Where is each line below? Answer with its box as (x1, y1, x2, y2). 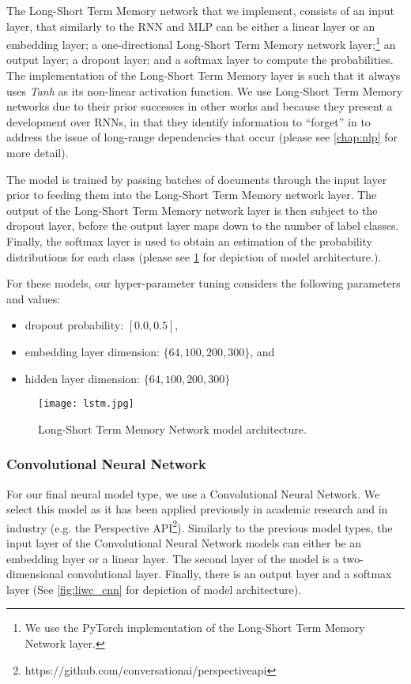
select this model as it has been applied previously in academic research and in (6, 501, 388, 517)
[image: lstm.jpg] (38, 398, 134, 410)
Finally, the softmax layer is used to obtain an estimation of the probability (6, 232, 373, 249)
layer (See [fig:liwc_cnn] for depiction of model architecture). (6, 581, 302, 597)
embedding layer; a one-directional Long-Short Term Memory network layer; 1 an (6, 34, 396, 52)
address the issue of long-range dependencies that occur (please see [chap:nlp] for (6, 129, 398, 145)
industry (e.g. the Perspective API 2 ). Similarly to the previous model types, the (6, 517, 393, 536)
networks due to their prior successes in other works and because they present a (6, 98, 393, 115)
